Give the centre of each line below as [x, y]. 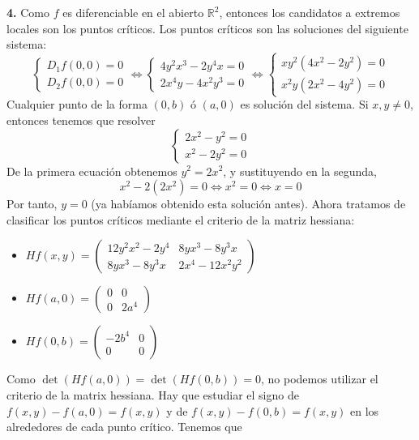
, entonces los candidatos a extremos [310, 12]
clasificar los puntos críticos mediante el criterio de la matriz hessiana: [181, 219]
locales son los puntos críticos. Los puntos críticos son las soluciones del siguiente [207, 28]
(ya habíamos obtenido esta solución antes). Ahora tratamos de [248, 204]
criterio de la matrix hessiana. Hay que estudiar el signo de [153, 394]
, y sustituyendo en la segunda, [300, 171]
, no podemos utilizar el [319, 379]
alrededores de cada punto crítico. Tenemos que [124, 427]
